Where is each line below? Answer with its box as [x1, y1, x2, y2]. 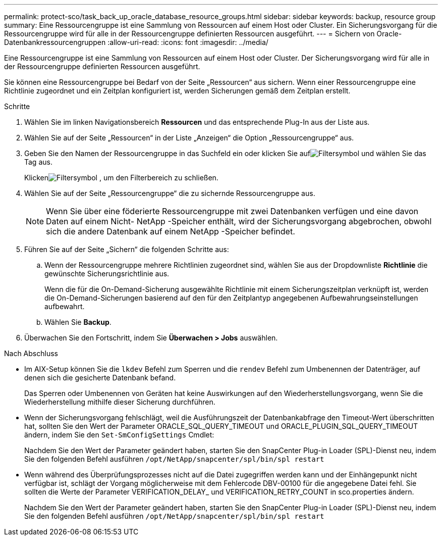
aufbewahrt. [44, 302, 85, 311]
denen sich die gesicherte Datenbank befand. [24, 373, 176, 382]
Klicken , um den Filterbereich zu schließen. [24, 173, 218, 182]
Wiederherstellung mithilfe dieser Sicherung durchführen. [24, 398, 215, 406]
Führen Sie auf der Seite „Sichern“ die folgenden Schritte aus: [24, 245, 229, 254]
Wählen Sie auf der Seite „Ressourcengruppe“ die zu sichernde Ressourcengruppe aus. [24, 189, 315, 198]
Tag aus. [24, 158, 52, 166]
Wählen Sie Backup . [44, 318, 112, 326]
